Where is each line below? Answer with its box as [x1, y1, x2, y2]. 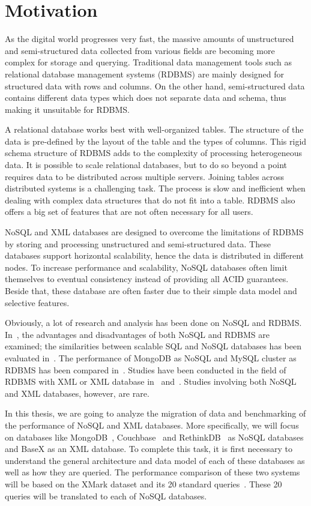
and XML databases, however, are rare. [5, 387, 149, 399]
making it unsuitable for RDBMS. [5, 103, 130, 115]
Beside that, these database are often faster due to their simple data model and [5, 285, 297, 297]
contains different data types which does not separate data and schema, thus [5, 91, 286, 104]
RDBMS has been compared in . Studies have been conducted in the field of [5, 363, 286, 376]
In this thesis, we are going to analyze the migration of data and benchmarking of [5, 407, 306, 420]
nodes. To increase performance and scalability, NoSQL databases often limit [5, 261, 288, 273]
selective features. [5, 296, 70, 309]
